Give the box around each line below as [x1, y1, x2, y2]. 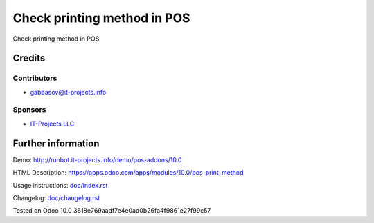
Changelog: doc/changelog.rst [12, 193, 100, 202]
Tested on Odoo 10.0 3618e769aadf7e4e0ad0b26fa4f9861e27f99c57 [12, 206, 211, 215]
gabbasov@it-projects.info [30, 88, 107, 96]
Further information [12, 137, 100, 149]
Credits [12, 52, 46, 64]
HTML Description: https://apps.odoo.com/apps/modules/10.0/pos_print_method [12, 168, 244, 177]
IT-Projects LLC [30, 119, 75, 128]
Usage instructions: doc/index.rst [12, 181, 108, 189]
